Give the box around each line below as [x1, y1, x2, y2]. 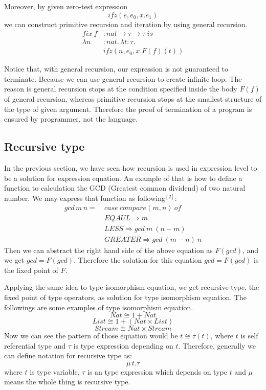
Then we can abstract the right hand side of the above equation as [4, 244, 213, 255]
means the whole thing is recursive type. [4, 376, 130, 387]
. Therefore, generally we [178, 340, 256, 351]
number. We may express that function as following [4, 192, 165, 203]
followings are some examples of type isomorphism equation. [4, 302, 193, 312]
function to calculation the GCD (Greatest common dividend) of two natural [4, 182, 246, 193]
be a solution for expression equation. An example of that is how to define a [4, 172, 242, 183]
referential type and [4, 340, 66, 351]
